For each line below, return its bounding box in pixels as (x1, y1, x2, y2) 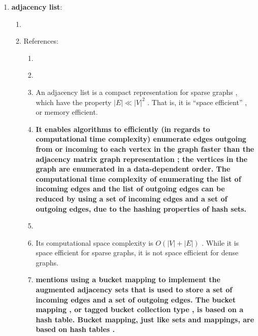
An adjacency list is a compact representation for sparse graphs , (36, 86, 238, 97)
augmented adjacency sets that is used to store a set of (36, 284, 233, 295)
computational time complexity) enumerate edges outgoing (36, 133, 246, 144)
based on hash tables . (36, 324, 115, 334)
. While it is (202, 237, 239, 248)
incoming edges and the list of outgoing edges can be (36, 183, 225, 194)
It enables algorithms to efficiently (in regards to (36, 123, 210, 134)
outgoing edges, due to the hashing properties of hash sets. (36, 203, 247, 214)
